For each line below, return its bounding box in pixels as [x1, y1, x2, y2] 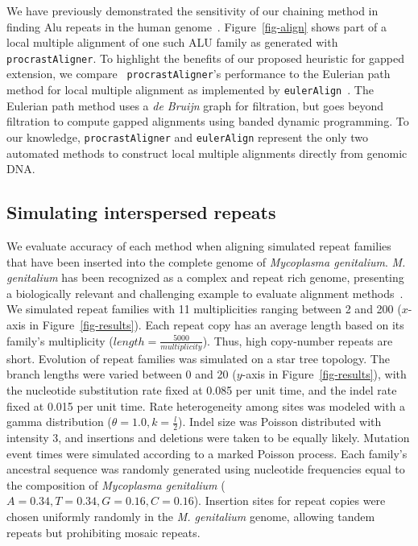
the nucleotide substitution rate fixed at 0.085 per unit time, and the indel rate [6, 382, 397, 399]
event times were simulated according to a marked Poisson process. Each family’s [6, 445, 408, 461]
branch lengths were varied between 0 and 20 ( [6, 366, 237, 383]
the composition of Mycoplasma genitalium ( [6, 476, 226, 493]
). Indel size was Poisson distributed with [178, 413, 382, 430]
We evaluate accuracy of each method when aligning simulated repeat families [6, 237, 391, 254]
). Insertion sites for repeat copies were [193, 492, 386, 509]
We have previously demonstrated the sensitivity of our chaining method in [6, 2, 379, 19]
